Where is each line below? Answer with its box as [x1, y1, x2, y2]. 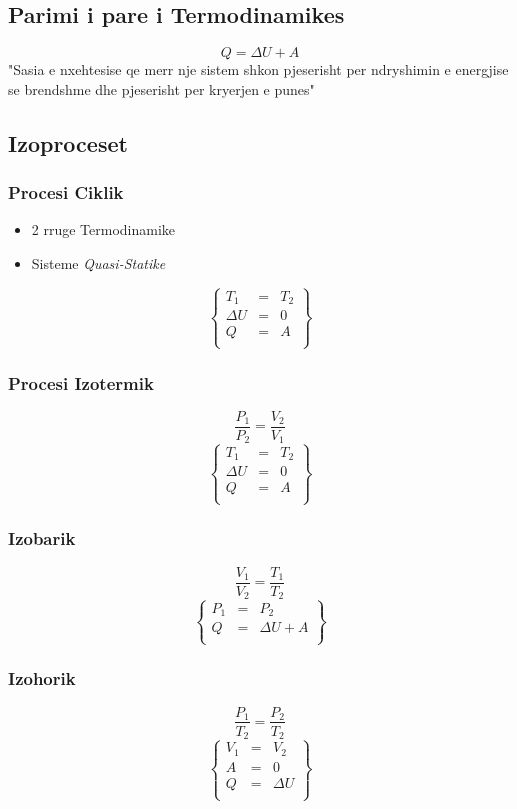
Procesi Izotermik [8, 370, 154, 395]
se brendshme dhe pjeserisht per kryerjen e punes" [8, 78, 315, 99]
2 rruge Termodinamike [31, 219, 176, 240]
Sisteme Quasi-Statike [31, 252, 166, 273]
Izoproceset [8, 127, 128, 158]
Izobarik [8, 526, 76, 551]
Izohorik [8, 666, 76, 691]
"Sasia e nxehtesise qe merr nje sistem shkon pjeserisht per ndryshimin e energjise [8, 59, 509, 80]
